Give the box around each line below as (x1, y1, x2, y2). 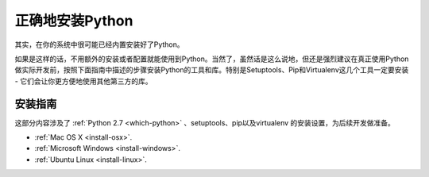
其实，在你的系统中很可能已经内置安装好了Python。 (14, 40, 184, 49)
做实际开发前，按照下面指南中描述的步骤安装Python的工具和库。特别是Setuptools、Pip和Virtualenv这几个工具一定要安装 (14, 65, 409, 75)
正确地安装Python (14, 12, 133, 29)
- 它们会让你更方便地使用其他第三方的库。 (14, 76, 153, 86)
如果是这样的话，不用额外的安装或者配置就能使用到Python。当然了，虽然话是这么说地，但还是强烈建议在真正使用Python (14, 54, 409, 63)
